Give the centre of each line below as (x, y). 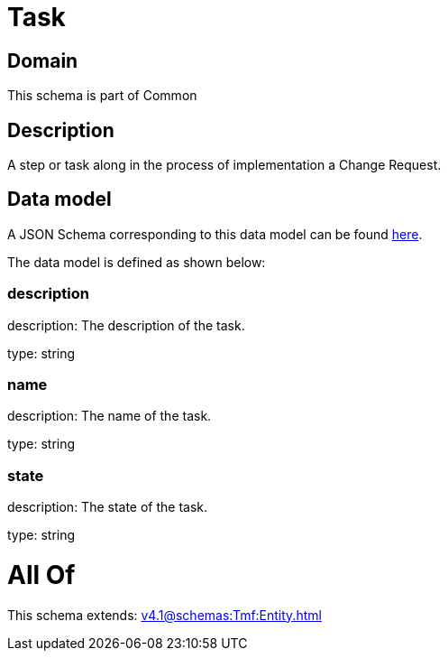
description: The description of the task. (126, 325)
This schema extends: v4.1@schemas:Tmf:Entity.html (165, 615)
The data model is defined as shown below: (137, 262)
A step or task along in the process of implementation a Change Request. (224, 165)
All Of (41, 575)
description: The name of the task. (110, 416)
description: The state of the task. (108, 507)
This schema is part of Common (102, 96)
